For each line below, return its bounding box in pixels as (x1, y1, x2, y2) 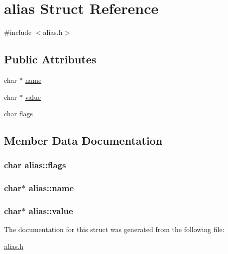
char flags (4, 108, 33, 119)
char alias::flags (4, 159, 66, 171)
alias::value (28, 205, 73, 217)
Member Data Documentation (4, 133, 163, 148)
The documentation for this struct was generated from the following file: (4, 224, 225, 235)
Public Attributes (4, 51, 97, 67)
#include (4, 27, 32, 37)
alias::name (28, 182, 74, 194)
